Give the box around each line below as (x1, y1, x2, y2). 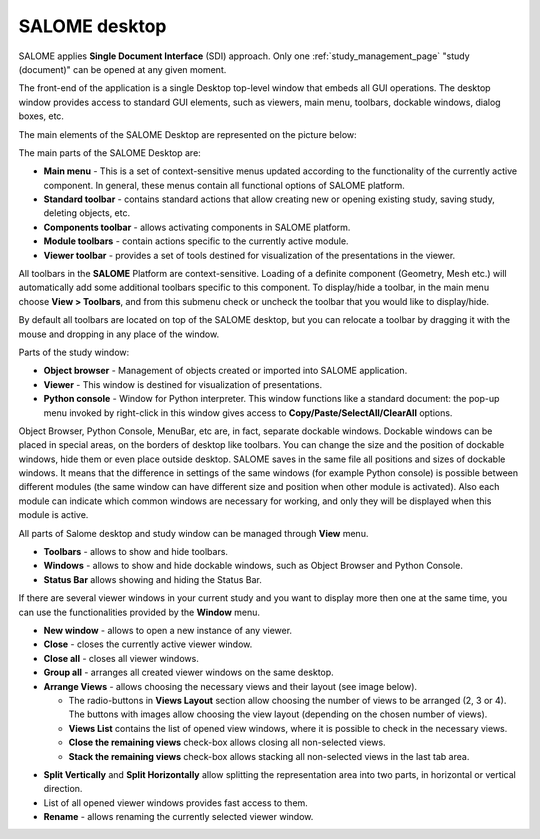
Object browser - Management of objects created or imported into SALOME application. (43, 365, 408, 377)
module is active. (18, 509, 89, 521)
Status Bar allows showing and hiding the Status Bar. (43, 573, 262, 585)
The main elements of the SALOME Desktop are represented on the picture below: (18, 128, 357, 140)
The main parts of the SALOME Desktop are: (18, 146, 202, 159)
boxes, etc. (18, 110, 65, 122)
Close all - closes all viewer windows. (43, 652, 199, 664)
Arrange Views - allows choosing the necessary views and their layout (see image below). (43, 680, 418, 692)
